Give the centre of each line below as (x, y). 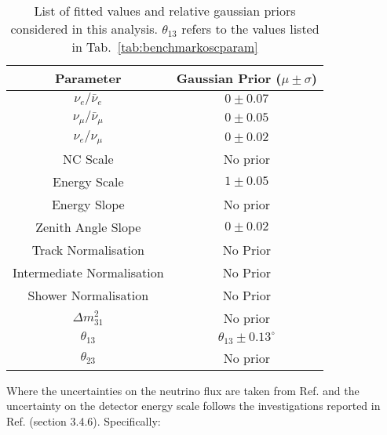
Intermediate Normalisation (88, 272)
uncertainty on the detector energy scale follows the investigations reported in (193, 406)
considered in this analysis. (84, 29)
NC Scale (88, 158)
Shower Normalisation (88, 295)
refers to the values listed (250, 29)
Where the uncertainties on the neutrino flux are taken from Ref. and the (183, 390)
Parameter (88, 78)
